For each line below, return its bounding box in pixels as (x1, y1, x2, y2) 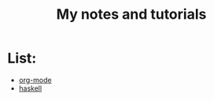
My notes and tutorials (56, 5, 207, 23)
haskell (18, 84, 42, 93)
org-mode (18, 75, 52, 84)
